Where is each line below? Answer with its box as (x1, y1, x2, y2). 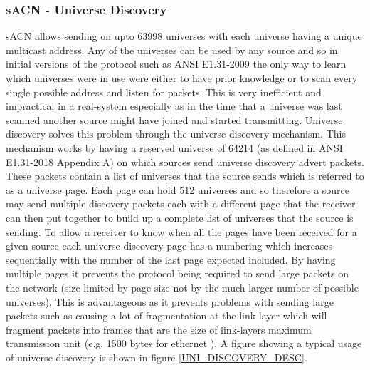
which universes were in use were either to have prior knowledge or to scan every (6, 71, 358, 85)
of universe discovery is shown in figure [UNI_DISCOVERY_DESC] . (6, 349, 307, 364)
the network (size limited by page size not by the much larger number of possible (6, 279, 359, 294)
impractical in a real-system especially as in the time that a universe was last (6, 98, 342, 113)
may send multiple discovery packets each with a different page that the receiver (6, 196, 356, 211)
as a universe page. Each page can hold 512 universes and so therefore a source (6, 182, 350, 197)
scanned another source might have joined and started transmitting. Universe (6, 112, 343, 127)
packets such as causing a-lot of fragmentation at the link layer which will (6, 308, 327, 323)
